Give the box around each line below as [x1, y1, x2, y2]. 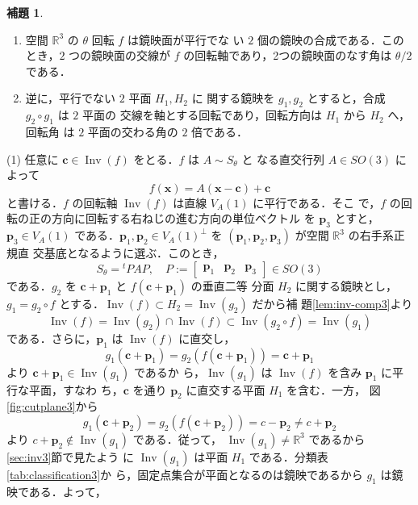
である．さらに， [6, 329, 97, 346]
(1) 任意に [6, 150, 59, 167]
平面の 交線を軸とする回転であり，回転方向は [82, 106, 323, 123]
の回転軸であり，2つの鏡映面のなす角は [183, 47, 392, 64]
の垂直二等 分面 [190, 277, 274, 294]
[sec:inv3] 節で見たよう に [6, 448, 134, 465]
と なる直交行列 [241, 150, 325, 167]
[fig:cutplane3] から [6, 398, 98, 415]
